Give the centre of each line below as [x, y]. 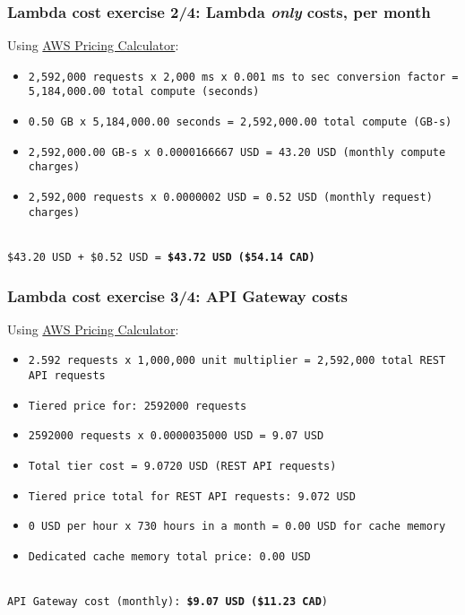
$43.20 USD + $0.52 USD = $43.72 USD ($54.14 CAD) [161, 257]
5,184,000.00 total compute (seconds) [144, 92]
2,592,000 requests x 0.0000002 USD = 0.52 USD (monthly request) [230, 198]
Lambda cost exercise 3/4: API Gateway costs [177, 295]
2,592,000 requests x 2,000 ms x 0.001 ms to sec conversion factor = [243, 77]
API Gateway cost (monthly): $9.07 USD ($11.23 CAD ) [168, 602]
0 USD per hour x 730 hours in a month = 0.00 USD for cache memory [237, 527]
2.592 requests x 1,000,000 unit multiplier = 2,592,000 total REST [237, 361]
